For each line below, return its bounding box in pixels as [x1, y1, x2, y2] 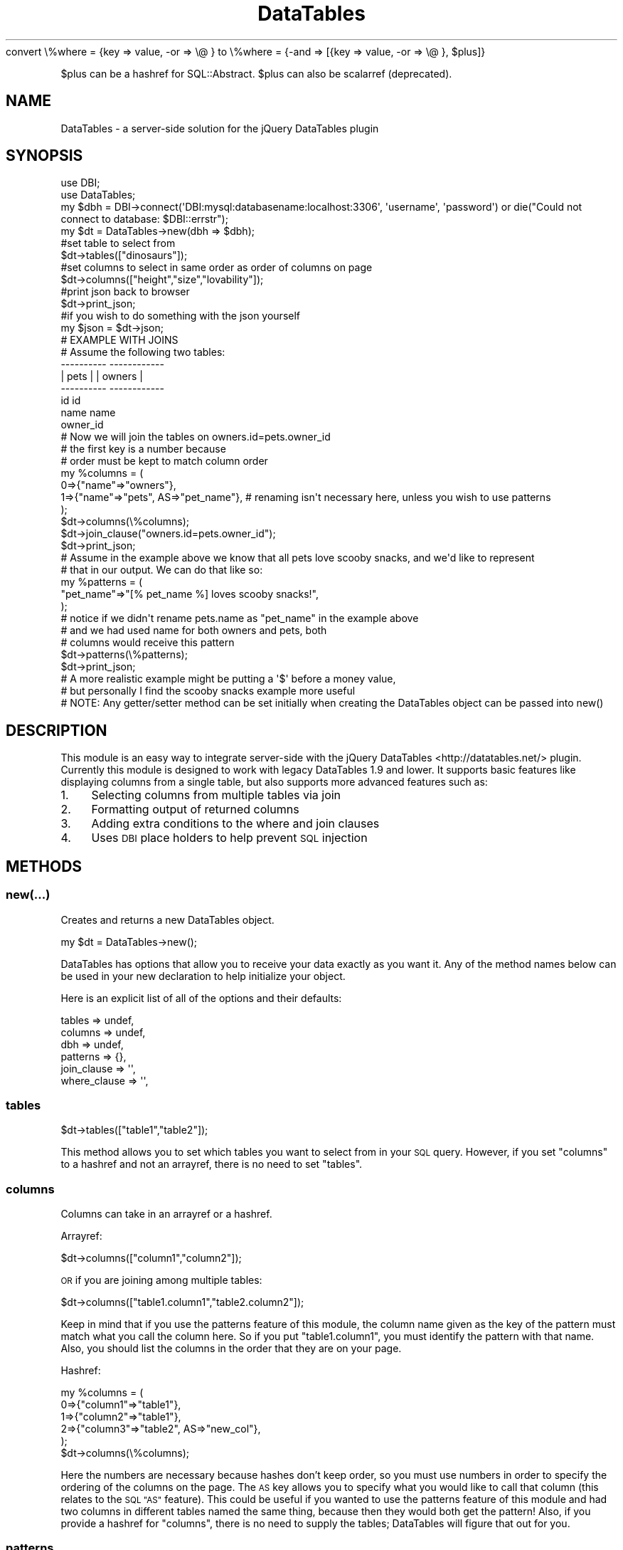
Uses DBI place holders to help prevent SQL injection [91, 831, 368, 845]
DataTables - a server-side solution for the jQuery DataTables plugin [60, 122, 379, 135]
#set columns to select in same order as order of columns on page [60, 261, 373, 274]
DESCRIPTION [6, 721, 107, 739]
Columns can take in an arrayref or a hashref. [60, 1208, 272, 1220]
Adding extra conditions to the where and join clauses [91, 816, 380, 831]
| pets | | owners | [60, 370, 143, 383]
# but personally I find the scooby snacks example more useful [60, 685, 356, 697]
